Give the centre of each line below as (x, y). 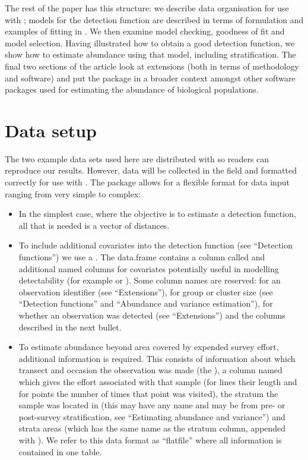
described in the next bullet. (70, 327)
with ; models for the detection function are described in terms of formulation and (154, 19)
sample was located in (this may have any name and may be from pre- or (152, 405)
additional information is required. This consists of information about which (157, 358)
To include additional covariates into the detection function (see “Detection (156, 245)
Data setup (51, 130)
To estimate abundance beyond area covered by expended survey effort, (149, 347)
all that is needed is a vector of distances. (94, 225)
